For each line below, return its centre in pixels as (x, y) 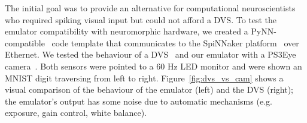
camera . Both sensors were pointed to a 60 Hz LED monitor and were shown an (153, 66)
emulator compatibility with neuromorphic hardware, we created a (127, 31)
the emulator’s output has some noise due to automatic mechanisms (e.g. (139, 101)
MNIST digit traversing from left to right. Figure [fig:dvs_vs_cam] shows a (144, 78)
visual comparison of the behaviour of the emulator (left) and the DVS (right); (149, 89)
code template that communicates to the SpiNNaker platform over (175, 42)
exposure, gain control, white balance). (76, 113)
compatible (25, 42)
